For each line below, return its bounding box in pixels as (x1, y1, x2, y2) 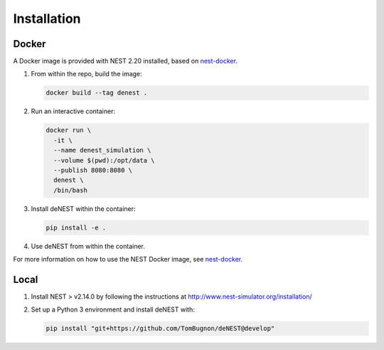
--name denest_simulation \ (53, 146, 151, 155)
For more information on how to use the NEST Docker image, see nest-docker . (13, 255, 243, 264)
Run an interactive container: (31, 107, 115, 115)
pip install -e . (46, 223, 107, 232)
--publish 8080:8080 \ (53, 166, 133, 174)
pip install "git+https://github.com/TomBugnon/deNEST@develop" (46, 324, 275, 333)
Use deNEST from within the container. (31, 242, 145, 250)
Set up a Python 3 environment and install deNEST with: (31, 305, 195, 314)
